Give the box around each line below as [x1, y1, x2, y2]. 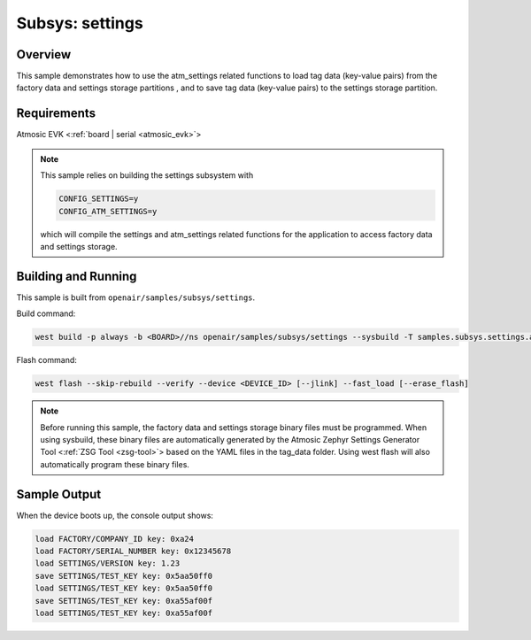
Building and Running [16, 268, 137, 283]
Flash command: [16, 355, 77, 366]
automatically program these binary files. [40, 459, 190, 469]
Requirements [16, 106, 96, 121]
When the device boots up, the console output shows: [16, 510, 214, 520]
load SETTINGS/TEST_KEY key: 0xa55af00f [35, 607, 212, 618]
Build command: [16, 308, 76, 319]
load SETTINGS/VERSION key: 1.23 [35, 559, 181, 568]
